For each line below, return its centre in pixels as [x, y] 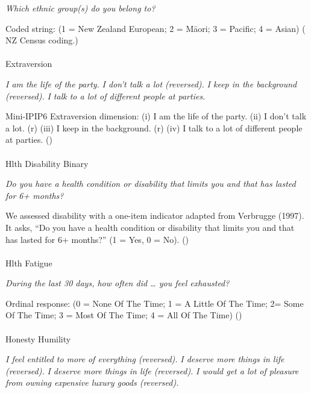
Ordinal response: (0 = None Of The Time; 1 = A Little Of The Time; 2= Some [155, 303]
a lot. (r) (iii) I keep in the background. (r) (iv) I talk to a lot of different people [154, 127]
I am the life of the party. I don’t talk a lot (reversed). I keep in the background [151, 83]
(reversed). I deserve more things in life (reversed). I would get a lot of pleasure [152, 370]
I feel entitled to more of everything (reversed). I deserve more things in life [145, 359]
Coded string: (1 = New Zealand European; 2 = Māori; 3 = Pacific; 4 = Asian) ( [155, 28]
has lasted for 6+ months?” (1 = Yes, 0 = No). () [97, 239]
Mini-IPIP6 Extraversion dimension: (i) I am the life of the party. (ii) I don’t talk [156, 116]
